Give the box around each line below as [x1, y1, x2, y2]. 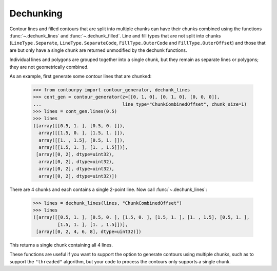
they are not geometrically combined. [9, 64, 89, 70]
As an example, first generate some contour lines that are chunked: [9, 73, 152, 79]
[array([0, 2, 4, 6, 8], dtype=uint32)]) [36, 229, 142, 235]
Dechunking [9, 8, 63, 19]
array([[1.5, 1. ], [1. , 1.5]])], [38, 144, 128, 150]
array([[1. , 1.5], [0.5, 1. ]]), [38, 137, 126, 143]
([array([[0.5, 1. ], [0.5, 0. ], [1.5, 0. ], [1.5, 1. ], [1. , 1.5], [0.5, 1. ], [33, 215, 250, 220]
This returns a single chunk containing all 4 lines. [9, 242, 113, 248]
